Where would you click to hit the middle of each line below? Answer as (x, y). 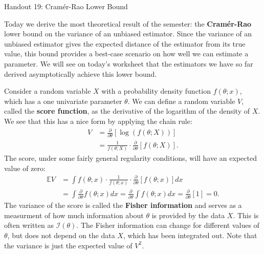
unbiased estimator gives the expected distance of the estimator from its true (125, 43)
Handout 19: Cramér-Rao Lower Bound (66, 6)
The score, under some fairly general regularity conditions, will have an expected (130, 158)
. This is (246, 215)
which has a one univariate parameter (63, 101)
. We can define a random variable (181, 101)
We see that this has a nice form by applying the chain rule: (98, 121)
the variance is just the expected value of (68, 245)
